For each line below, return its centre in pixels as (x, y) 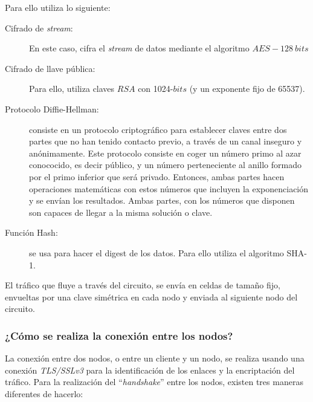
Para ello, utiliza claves (72, 89)
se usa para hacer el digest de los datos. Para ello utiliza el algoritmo (156, 252)
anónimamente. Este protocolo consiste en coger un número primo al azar (165, 153)
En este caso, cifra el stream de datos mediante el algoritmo (139, 48)
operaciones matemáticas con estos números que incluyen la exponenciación (169, 188)
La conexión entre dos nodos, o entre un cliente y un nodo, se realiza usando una (155, 358)
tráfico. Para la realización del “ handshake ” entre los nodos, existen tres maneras (154, 382)
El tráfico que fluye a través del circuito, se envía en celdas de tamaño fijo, (143, 285)
